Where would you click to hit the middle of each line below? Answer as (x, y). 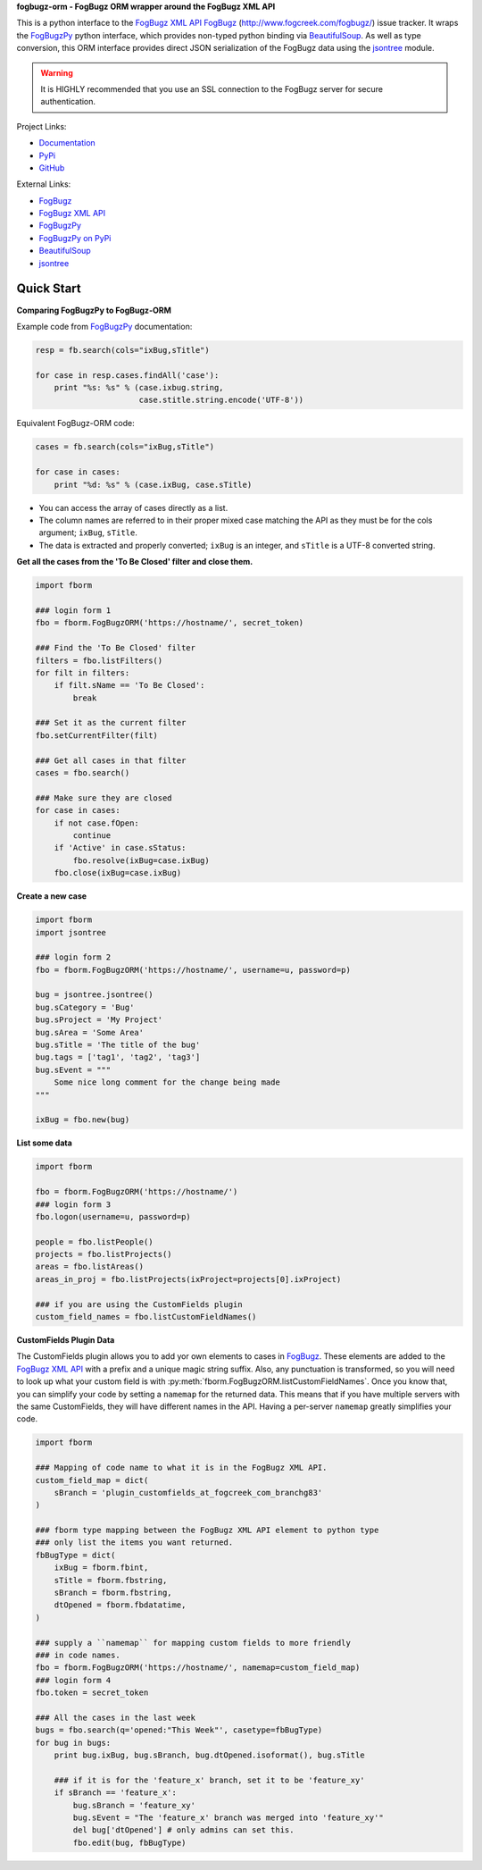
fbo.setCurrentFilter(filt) (96, 735)
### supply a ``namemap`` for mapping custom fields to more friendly (193, 1643)
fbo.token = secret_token (92, 1693)
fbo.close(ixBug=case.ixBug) (118, 873)
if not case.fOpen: (97, 823)
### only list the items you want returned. (134, 1543)
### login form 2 (73, 957)
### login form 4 (73, 1680)
